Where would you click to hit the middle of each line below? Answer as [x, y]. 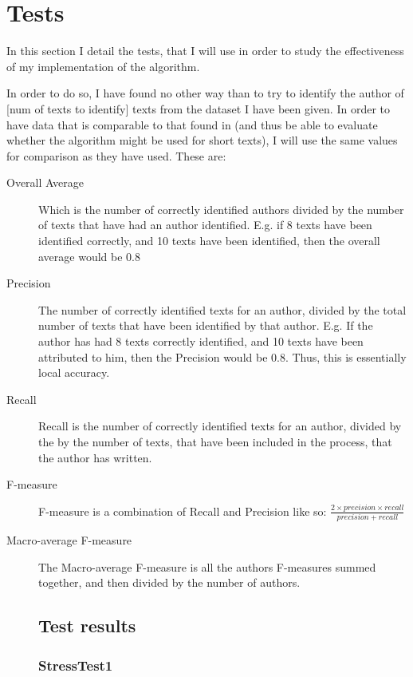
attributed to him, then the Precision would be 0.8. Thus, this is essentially [222, 356]
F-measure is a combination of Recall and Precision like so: [183, 511]
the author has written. [95, 457]
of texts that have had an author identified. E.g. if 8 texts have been [205, 225]
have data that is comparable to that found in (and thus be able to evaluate [192, 124]
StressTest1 [76, 665]
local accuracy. [74, 372]
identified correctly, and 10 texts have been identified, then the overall [209, 241]
